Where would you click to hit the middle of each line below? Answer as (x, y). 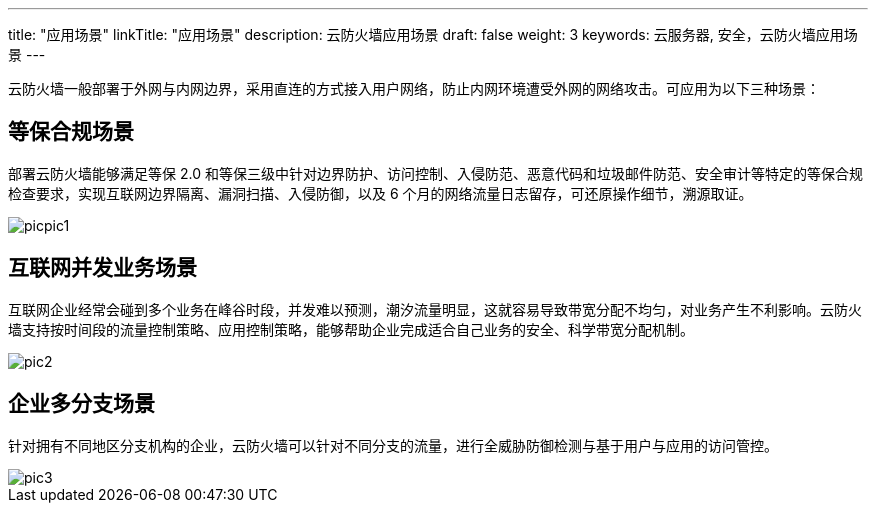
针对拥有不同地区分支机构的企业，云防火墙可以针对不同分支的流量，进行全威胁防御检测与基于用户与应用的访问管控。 (393, 445)
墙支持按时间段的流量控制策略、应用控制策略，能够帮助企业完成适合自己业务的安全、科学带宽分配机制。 (351, 329)
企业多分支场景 (81, 404)
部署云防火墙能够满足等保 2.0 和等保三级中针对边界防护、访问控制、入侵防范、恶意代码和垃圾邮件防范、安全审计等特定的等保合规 (435, 173)
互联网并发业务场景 (102, 268)
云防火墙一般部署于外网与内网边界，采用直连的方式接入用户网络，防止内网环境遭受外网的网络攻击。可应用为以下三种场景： (414, 88)
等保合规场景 (71, 132)
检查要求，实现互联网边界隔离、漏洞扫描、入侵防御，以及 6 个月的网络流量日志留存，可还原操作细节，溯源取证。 (380, 193)
